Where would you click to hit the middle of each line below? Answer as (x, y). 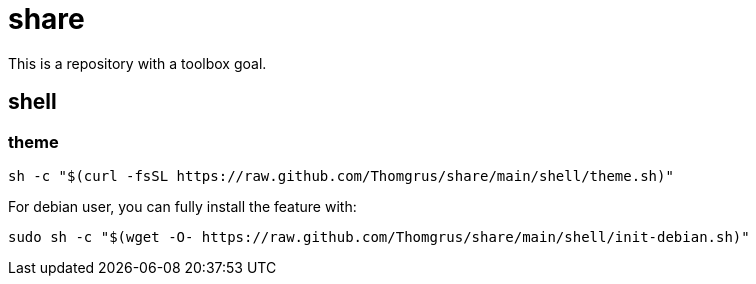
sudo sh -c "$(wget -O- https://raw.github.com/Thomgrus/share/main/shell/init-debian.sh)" (379, 236)
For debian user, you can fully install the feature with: (182, 206)
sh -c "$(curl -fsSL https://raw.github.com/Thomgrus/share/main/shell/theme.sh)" (341, 175)
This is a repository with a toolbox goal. (137, 63)
